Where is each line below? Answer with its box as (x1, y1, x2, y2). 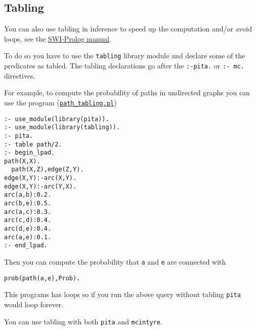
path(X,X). (4, 157, 40, 165)
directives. (4, 70, 35, 81)
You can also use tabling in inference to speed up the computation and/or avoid (4, 23, 252, 34)
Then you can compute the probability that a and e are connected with (4, 256, 226, 267)
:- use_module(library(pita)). (4, 115, 109, 123)
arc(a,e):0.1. (4, 233, 52, 241)
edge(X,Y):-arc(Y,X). (4, 182, 77, 190)
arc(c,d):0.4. (4, 216, 52, 224)
